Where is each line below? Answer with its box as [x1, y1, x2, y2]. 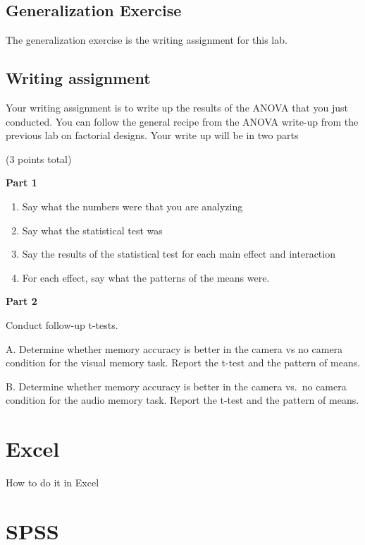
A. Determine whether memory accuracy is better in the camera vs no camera [6, 341, 343, 356]
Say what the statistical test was [22, 222, 163, 237]
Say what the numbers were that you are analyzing [22, 198, 243, 213]
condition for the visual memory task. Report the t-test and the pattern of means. [6, 355, 361, 370]
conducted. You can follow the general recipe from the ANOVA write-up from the [6, 114, 359, 128]
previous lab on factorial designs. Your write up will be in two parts [6, 128, 299, 143]
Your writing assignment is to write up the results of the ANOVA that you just [6, 100, 348, 114]
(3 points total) [6, 151, 72, 166]
